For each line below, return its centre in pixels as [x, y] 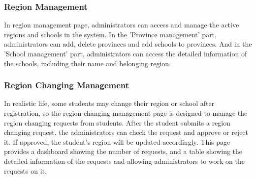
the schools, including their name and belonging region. [87, 63]
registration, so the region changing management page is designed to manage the [126, 113]
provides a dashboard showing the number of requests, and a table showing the [123, 151]
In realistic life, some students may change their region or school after [109, 103]
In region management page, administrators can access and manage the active [122, 25]
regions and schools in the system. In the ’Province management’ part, [110, 34]
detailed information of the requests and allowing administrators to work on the [124, 161]
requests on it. [25, 170]
